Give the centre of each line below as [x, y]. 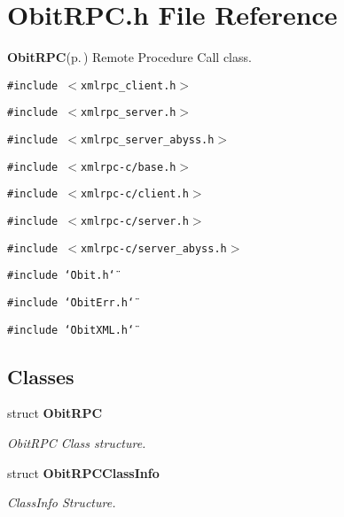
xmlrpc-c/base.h [129, 167]
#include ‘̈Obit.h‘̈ [61, 276]
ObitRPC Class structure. [77, 443]
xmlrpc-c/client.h [135, 194]
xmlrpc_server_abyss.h [148, 140]
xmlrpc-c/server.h [135, 221]
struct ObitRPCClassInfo [83, 472]
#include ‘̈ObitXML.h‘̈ [71, 330]
